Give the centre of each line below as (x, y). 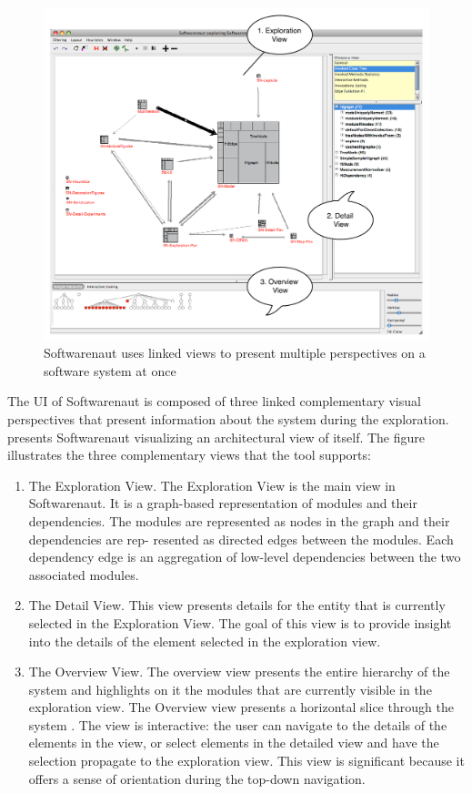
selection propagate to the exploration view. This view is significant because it (246, 761)
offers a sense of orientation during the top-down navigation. (197, 778)
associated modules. (84, 574)
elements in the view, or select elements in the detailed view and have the (234, 743)
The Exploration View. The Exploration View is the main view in (212, 485)
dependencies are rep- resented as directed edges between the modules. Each (241, 539)
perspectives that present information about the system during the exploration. (228, 418)
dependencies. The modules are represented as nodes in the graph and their (239, 520)
